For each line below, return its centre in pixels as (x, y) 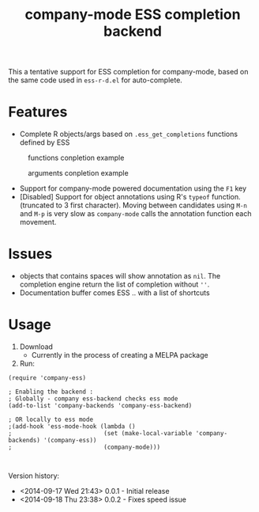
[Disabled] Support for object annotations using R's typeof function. (130, 197)
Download (36, 347)
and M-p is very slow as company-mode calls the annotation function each (135, 214)
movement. (38, 222)
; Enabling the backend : (51, 392)
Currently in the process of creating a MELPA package (120, 355)
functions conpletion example (76, 158)
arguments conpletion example (78, 173)
